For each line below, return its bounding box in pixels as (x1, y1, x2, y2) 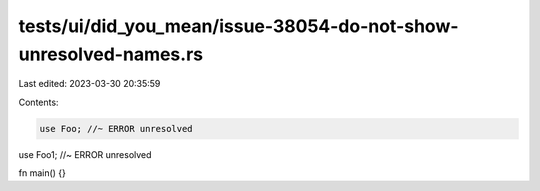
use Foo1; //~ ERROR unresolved (18, 148, 152, 160)
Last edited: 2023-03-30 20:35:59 (18, 78, 161, 90)
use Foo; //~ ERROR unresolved (39, 123, 194, 134)
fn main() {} (18, 167, 67, 179)
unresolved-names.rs (18, 43, 204, 65)
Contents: (18, 96, 59, 108)
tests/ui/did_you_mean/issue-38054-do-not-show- (18, 15, 459, 37)
